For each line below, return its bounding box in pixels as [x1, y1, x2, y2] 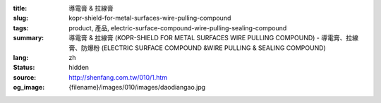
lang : [13, 53, 29, 61]
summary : [13, 34, 44, 42]
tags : [13, 23, 29, 32]
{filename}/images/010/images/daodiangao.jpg [68, 83, 206, 92]
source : [13, 73, 37, 81]
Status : [13, 63, 35, 72]
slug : [13, 14, 28, 23]
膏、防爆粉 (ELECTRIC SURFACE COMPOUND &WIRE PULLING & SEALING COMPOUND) [68, 43, 326, 52]
